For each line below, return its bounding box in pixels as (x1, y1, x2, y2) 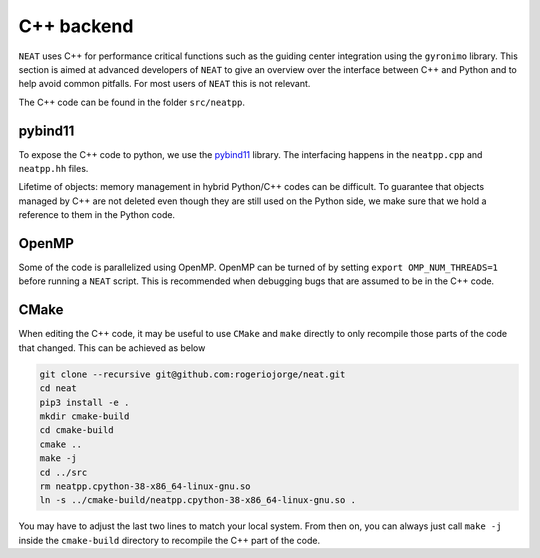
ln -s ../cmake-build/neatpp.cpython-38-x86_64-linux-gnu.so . (39, 495, 357, 506)
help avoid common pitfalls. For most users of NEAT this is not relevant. (18, 78, 311, 90)
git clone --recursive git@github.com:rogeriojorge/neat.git (39, 368, 346, 380)
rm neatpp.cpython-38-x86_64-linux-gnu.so (39, 480, 251, 492)
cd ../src (39, 466, 88, 478)
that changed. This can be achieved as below (18, 341, 206, 354)
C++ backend (18, 15, 134, 37)
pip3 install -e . (39, 396, 130, 408)
